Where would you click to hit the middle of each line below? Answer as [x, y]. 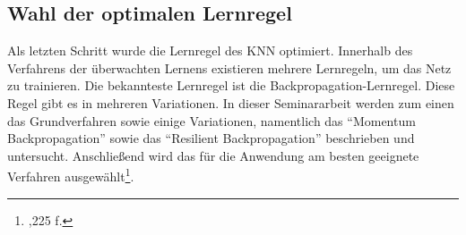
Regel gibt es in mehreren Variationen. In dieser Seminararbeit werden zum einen [231, 102]
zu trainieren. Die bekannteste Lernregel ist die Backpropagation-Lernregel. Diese [231, 85]
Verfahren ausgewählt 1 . [71, 175]
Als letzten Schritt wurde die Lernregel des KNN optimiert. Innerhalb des [210, 50]
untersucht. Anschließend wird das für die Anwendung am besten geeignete [213, 155]
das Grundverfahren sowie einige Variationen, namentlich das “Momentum [211, 120]
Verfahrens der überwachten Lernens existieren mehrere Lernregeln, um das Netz [229, 67]
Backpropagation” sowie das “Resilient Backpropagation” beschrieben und [211, 138]
